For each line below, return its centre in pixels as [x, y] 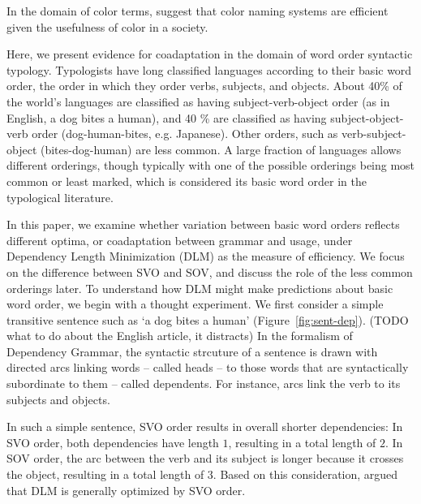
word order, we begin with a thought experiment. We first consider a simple [195, 304]
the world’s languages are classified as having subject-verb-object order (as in [198, 101]
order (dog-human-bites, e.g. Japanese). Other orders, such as [185, 134]
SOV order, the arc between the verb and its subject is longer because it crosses [205, 458]
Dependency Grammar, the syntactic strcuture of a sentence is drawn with [192, 351]
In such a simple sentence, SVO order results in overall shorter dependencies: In [205, 426]
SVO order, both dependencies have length [113, 442]
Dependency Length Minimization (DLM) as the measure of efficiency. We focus [206, 256]
